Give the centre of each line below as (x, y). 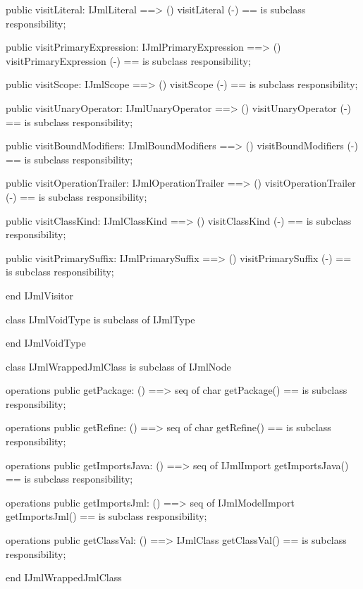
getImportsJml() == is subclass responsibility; (106, 516)
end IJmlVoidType (46, 343)
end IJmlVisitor (39, 295)
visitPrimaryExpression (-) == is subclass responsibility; (128, 60)
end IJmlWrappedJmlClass (64, 577)
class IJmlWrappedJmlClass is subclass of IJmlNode (118, 366)
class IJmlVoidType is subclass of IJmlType (100, 319)
